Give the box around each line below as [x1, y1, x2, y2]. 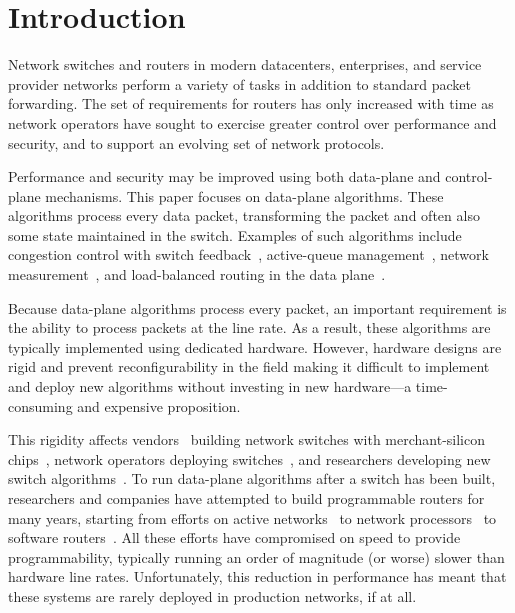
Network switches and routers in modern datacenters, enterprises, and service [8, 54, 482, 75]
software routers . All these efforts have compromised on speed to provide [8, 527, 461, 548]
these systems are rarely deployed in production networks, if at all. [8, 585, 417, 606]
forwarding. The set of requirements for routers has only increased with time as [8, 93, 494, 114]
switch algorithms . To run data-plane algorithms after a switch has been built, [8, 468, 496, 489]
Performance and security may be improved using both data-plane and [8, 166, 441, 187]
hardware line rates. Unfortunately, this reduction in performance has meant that [8, 566, 507, 587]
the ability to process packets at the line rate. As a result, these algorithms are [8, 317, 491, 338]
